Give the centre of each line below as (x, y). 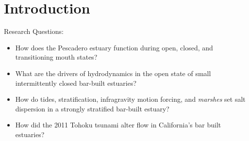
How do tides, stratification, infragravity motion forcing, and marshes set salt (130, 99)
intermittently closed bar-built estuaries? (76, 83)
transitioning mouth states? (56, 57)
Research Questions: (34, 31)
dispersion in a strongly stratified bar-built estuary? (92, 108)
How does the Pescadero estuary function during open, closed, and (114, 47)
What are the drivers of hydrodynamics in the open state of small (113, 73)
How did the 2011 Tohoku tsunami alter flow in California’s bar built (118, 125)
